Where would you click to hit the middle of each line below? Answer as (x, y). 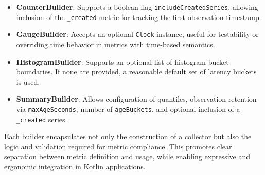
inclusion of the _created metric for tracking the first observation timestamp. (139, 17)
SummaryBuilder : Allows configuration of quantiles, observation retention (136, 99)
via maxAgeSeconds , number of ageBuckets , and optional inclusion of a (128, 109)
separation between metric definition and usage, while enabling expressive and (127, 156)
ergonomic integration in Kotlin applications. (75, 167)
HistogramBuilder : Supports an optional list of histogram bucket (122, 61)
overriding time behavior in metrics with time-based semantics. (116, 44)
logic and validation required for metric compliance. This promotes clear (118, 146)
